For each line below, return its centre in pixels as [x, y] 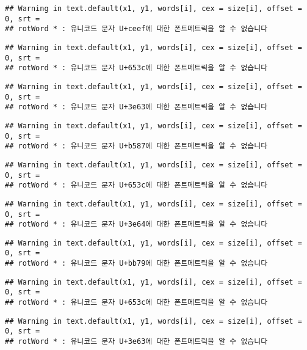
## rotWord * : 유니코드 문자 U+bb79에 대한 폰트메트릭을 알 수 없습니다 [136, 264]
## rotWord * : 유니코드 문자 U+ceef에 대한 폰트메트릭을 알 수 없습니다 [136, 29]
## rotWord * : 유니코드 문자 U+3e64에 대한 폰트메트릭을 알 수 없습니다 [136, 224]
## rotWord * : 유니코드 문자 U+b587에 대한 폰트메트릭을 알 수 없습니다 [136, 146]
